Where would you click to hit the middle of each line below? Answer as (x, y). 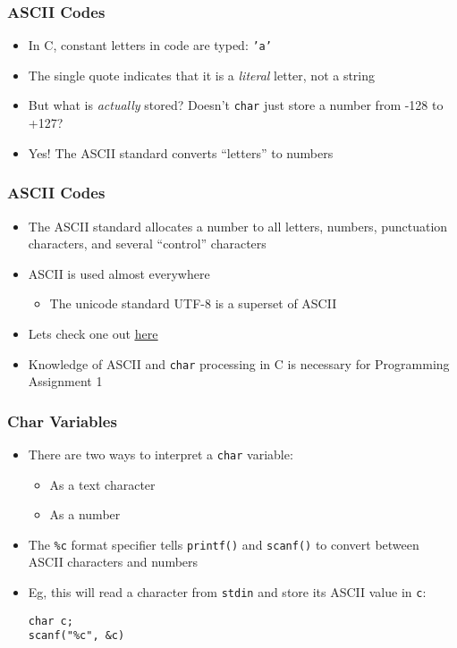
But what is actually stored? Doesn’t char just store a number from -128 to (236, 105)
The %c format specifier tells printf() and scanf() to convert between (224, 544)
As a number (85, 514)
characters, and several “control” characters (147, 244)
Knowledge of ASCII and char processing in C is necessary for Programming (239, 363)
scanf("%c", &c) (76, 636)
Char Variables (62, 421)
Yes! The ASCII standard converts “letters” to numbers (181, 152)
